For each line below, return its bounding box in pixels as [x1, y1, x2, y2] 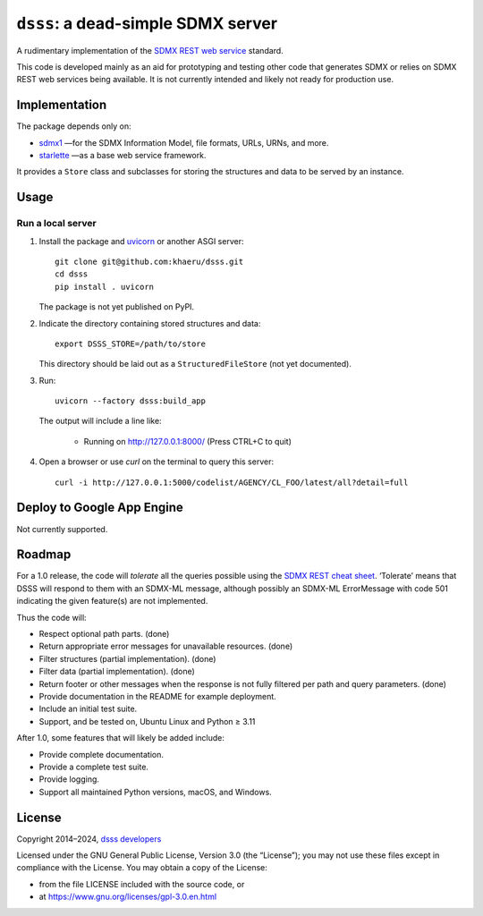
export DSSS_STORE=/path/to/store [55, 338, 206, 349]
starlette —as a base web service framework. [38, 150, 207, 161]
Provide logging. [38, 774, 100, 785]
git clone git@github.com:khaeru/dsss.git [55, 256, 244, 267]
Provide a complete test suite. [38, 761, 149, 772]
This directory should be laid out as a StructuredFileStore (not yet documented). [38, 359, 352, 369]
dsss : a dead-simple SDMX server [16, 13, 277, 33]
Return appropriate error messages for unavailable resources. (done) [38, 640, 293, 652]
